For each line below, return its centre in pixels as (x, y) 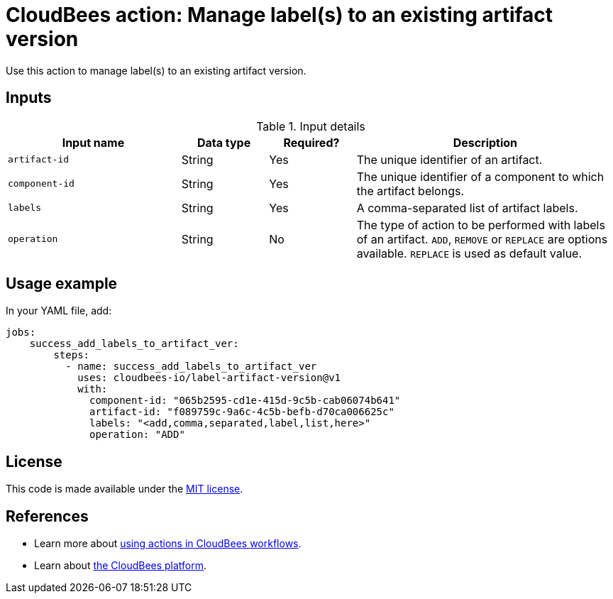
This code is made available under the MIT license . (125, 489)
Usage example (62, 284)
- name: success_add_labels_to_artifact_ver (191, 367)
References (47, 516)
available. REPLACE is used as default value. (469, 253)
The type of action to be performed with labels (481, 225)
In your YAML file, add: (59, 311)
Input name (93, 142)
